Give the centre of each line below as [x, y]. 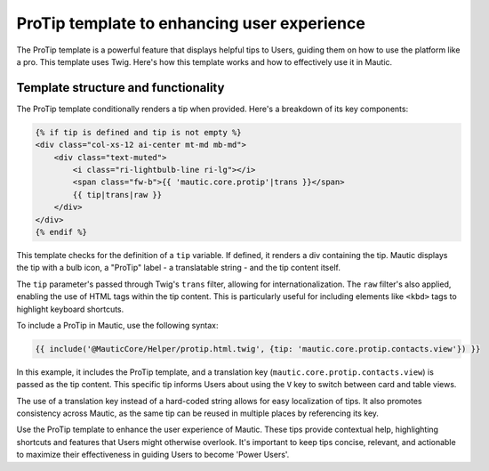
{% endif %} [61, 232]
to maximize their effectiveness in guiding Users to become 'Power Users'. [153, 455]
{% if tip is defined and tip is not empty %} [138, 132]
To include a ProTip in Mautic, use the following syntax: [117, 325]
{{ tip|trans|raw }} [117, 195]
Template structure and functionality [120, 88]
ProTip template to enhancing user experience [191, 23]
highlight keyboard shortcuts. [70, 309]
